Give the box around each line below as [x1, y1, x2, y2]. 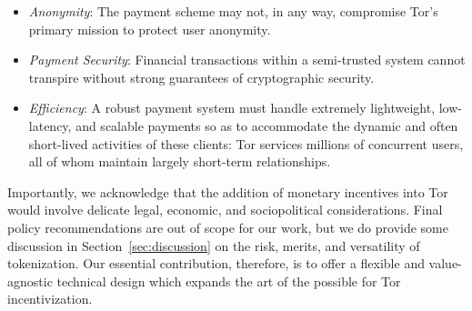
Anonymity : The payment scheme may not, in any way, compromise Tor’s [28, 2, 438, 20]
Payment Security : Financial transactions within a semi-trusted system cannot [28, 50, 466, 69]
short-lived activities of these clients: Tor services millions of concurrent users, [28, 134, 464, 153]
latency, [28, 115, 72, 135]
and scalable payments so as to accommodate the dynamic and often [75, 115, 458, 135]
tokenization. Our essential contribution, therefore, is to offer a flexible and [7, 254, 425, 273]
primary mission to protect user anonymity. [28, 19, 271, 38]
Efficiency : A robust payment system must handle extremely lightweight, [28, 98, 436, 117]
